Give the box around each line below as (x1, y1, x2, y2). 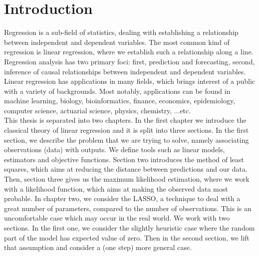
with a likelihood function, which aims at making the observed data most (4, 183, 228, 194)
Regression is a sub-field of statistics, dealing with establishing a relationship (4, 27, 239, 37)
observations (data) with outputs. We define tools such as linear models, (4, 144, 225, 155)
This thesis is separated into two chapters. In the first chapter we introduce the (4, 115, 247, 125)
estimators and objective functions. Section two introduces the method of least (4, 154, 244, 164)
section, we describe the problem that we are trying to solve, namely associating (4, 134, 249, 145)
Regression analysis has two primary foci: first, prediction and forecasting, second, (4, 56, 255, 66)
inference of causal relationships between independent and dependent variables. (4, 66, 246, 76)
